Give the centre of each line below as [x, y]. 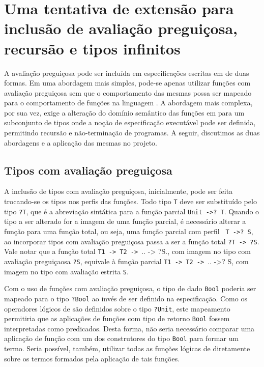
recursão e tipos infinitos [92, 48]
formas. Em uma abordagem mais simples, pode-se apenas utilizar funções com [127, 83]
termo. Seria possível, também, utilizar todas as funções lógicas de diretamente [127, 348]
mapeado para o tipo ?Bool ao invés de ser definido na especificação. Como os [126, 298]
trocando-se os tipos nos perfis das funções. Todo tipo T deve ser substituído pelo [130, 201]
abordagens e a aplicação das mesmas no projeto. [81, 142]
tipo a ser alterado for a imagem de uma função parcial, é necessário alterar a [125, 221]
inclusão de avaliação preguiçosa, [121, 28]
